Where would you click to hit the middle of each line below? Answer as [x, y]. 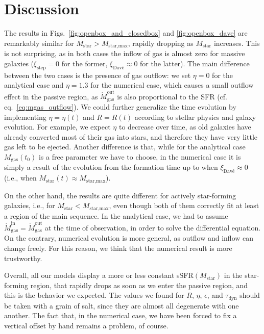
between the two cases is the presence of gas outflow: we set [98, 75]
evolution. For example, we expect [57, 127]
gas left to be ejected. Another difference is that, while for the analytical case [125, 147]
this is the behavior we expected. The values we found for [94, 295]
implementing [25, 117]
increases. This [237, 43]
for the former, [85, 63]
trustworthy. [23, 258]
